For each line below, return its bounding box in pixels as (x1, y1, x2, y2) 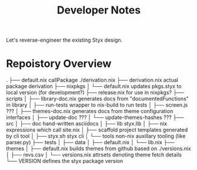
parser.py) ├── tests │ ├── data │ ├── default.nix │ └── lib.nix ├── (6, 139, 175, 146)
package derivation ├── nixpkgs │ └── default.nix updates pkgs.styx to (6, 83, 182, 90)
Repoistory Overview (6, 57, 112, 70)
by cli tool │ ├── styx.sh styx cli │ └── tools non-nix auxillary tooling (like (6, 132, 186, 140)
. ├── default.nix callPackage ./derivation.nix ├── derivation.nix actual (6, 77, 178, 84)
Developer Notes (56, 4, 141, 17)
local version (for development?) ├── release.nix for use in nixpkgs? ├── (6, 89, 185, 96)
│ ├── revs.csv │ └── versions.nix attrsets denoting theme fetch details (6, 151, 182, 158)
